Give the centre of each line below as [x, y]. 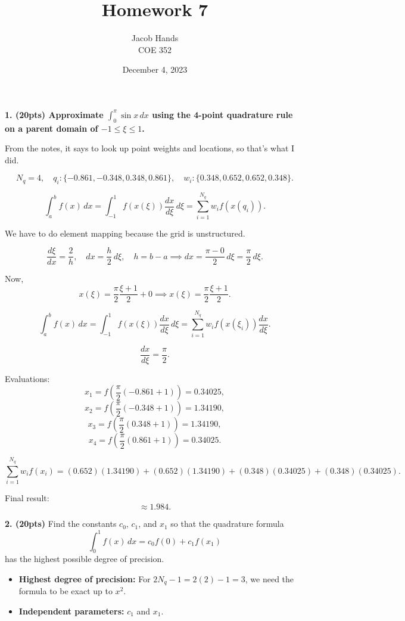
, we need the [270, 578]
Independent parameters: [71, 611]
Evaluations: [27, 378]
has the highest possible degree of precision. [85, 559]
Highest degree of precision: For [85, 578]
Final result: [27, 497]
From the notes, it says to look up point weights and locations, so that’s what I [150, 148]
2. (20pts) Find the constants [61, 524]
